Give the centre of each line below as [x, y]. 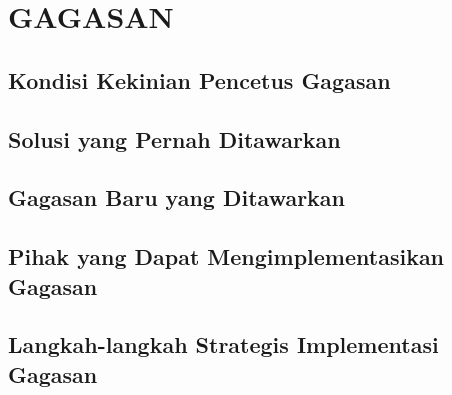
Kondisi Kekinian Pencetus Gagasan [199, 79]
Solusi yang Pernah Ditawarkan [174, 138]
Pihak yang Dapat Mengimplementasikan [226, 256]
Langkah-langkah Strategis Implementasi [223, 344]
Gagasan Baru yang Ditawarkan [177, 197]
